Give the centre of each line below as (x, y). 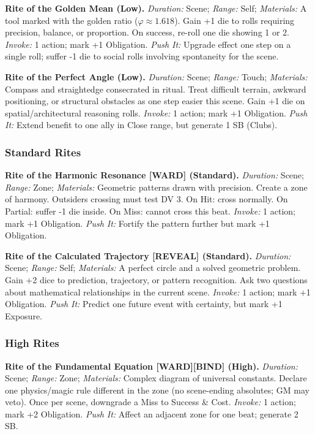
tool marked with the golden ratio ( (72, 20)
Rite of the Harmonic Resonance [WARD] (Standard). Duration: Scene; (154, 175)
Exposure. (24, 315)
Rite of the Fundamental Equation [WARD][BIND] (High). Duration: (152, 366)
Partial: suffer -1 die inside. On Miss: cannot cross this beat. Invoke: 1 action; (150, 211)
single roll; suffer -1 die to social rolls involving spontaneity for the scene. (142, 56)
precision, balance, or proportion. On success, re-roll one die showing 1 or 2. (147, 32)
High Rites (32, 343)
